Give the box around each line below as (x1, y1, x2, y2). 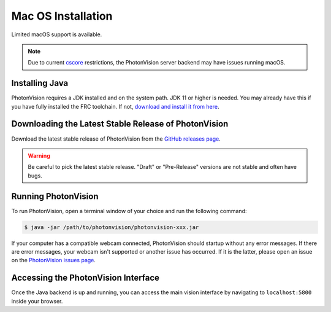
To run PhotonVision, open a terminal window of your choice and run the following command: (11, 207, 247, 214)
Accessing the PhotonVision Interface (11, 273, 159, 283)
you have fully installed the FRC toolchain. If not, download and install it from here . (11, 103, 219, 110)
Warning (28, 152, 50, 159)
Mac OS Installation (11, 9, 113, 23)
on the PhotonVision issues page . (11, 257, 96, 264)
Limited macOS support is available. (11, 31, 102, 38)
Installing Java (11, 78, 69, 88)
